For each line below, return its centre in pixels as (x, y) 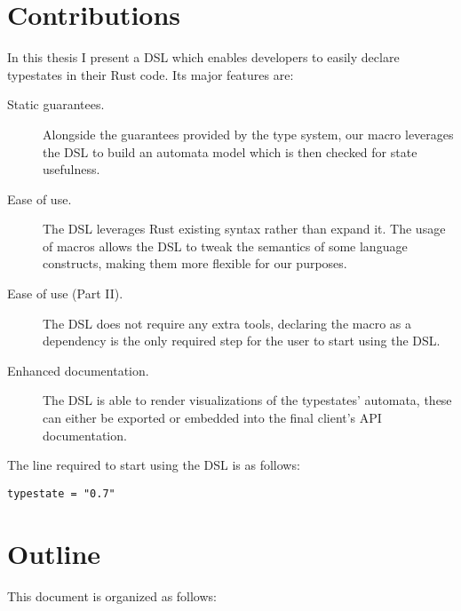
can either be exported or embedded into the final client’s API (212, 418)
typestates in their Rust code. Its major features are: (151, 74)
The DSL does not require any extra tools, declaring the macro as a (227, 323)
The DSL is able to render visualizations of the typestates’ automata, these (247, 400)
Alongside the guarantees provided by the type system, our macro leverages (248, 134)
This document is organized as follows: (112, 595)
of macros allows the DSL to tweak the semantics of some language (225, 246)
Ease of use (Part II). (65, 294)
